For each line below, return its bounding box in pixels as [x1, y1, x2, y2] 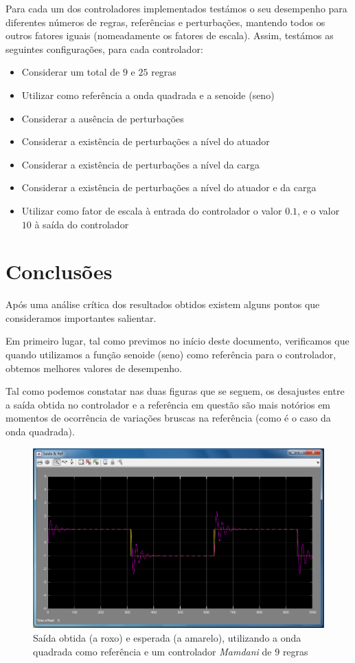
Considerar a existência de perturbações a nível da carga [21, 157, 260, 171]
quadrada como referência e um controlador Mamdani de [33, 644, 272, 658]
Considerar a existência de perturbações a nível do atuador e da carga [21, 180, 317, 195]
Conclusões [5, 257, 113, 285]
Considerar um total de [21, 65, 120, 79]
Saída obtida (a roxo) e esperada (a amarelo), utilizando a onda [33, 631, 301, 645]
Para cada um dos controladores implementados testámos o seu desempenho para [5, 1, 347, 15]
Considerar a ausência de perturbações [21, 111, 184, 125]
